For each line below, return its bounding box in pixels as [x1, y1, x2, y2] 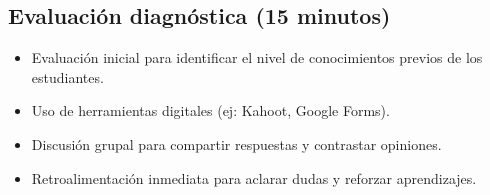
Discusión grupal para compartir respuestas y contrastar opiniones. [31, 133, 442, 154]
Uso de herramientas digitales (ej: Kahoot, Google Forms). [31, 100, 390, 121]
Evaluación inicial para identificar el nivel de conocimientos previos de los [31, 47, 483, 68]
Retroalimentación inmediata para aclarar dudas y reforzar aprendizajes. [31, 167, 477, 188]
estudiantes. [31, 66, 104, 87]
